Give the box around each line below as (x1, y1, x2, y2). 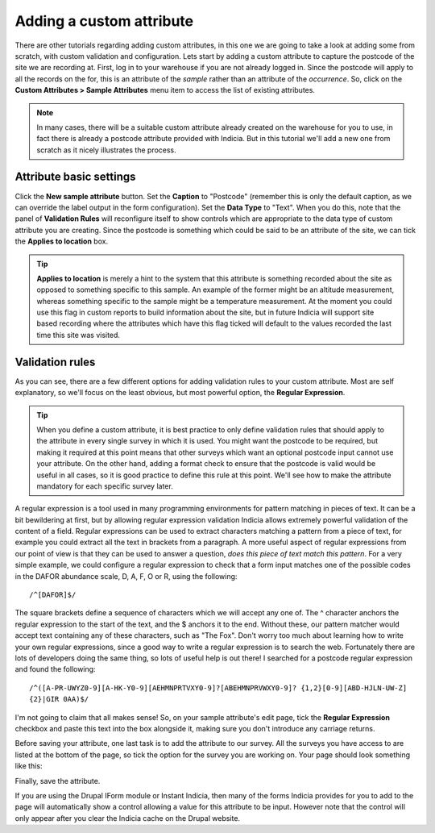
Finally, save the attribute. (14, 776, 101, 785)
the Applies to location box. (14, 236, 109, 246)
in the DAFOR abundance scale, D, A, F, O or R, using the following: (14, 571, 238, 581)
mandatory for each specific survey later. (36, 481, 173, 491)
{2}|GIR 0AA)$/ (29, 694, 89, 704)
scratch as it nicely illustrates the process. (36, 145, 176, 155)
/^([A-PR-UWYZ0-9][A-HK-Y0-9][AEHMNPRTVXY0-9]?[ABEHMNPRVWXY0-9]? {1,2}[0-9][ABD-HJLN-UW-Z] (29, 683, 408, 693)
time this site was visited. (36, 330, 121, 339)
